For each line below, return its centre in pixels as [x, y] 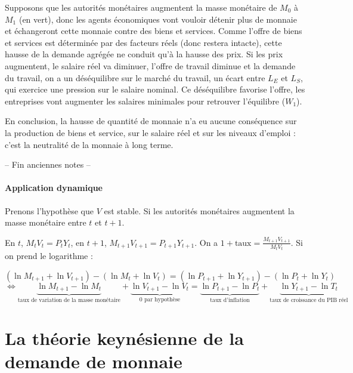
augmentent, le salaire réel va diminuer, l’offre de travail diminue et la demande [150, 65]
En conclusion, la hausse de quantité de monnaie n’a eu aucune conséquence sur [151, 121]
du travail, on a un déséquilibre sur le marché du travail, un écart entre [135, 77]
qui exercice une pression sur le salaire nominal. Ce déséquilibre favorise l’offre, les [155, 89]
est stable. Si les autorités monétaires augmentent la [199, 210]
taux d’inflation [230, 300]
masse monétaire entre [46, 222]
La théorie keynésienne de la [124, 337]
